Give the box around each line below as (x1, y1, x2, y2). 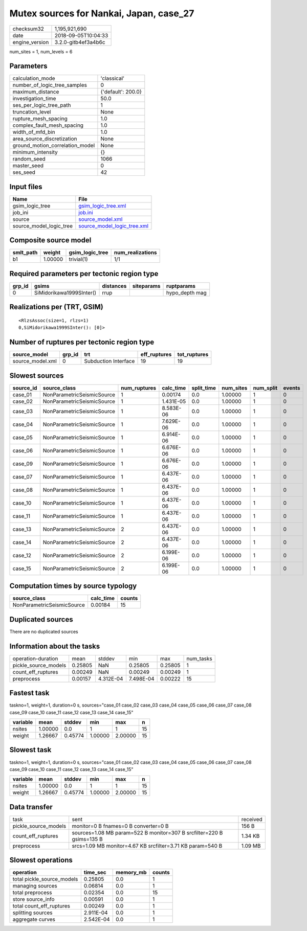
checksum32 (12, 25, 45, 32)
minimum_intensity (12, 149, 58, 156)
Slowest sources (9, 371, 64, 380)
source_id (12, 384, 37, 391)
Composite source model (9, 236, 92, 245)
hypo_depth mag (166, 289, 207, 296)
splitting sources (12, 909, 53, 916)
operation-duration (12, 655, 58, 662)
